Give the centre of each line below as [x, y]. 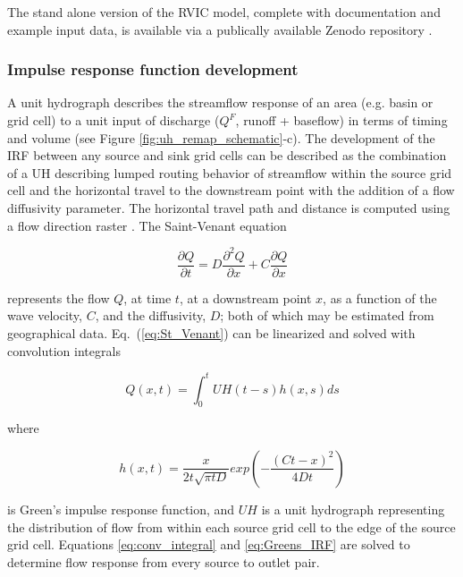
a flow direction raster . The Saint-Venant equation [147, 225]
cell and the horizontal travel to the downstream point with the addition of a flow [231, 190]
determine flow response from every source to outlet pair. [164, 561]
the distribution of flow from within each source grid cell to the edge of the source [231, 526]
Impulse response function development [153, 69]
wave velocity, [45, 315]
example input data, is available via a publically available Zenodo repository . [220, 29]
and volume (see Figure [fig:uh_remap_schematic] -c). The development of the [221, 137]
